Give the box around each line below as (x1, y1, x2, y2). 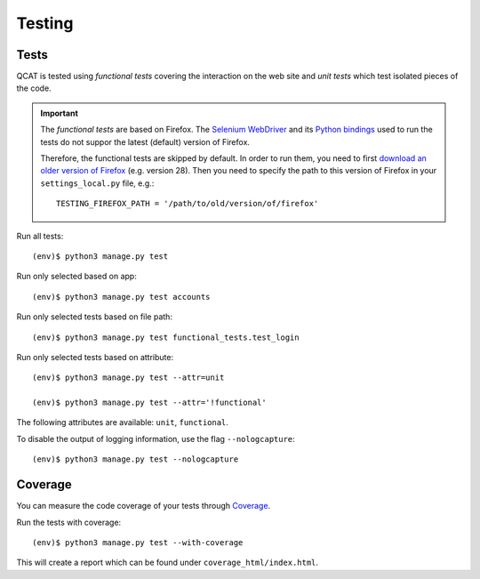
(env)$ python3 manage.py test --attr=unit (32, 373, 225, 382)
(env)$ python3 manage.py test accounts (32, 292, 211, 302)
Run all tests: (16, 230, 64, 241)
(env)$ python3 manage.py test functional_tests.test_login (32, 332, 300, 342)
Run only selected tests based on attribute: (16, 351, 173, 362)
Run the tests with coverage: (16, 517, 122, 527)
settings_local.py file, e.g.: (40, 178, 155, 189)
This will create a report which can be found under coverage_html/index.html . (16, 557, 319, 568)
